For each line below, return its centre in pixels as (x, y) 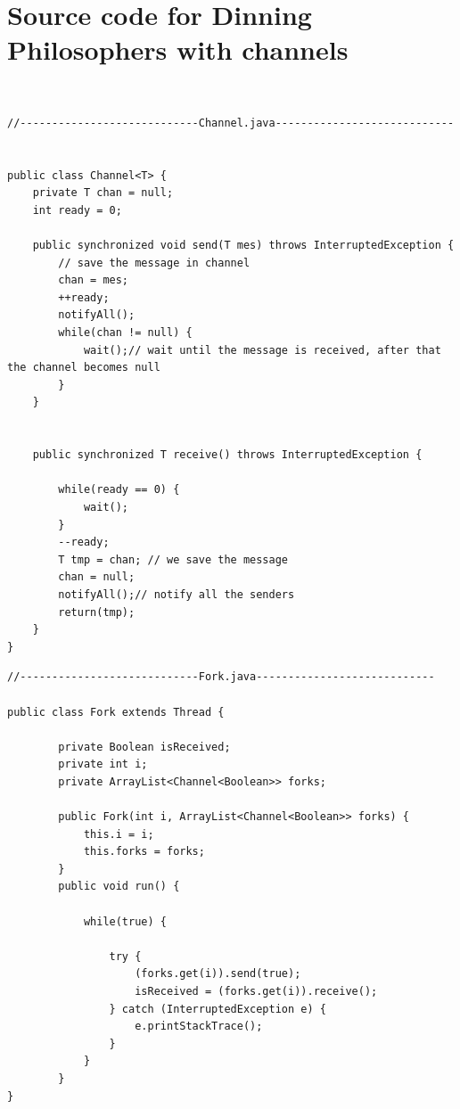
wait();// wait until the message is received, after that (262, 350)
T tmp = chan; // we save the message (173, 559)
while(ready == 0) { (119, 490)
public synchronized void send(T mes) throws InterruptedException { (243, 246)
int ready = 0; (77, 210)
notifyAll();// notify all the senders (177, 594)
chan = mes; (94, 280)
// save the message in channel (154, 263)
